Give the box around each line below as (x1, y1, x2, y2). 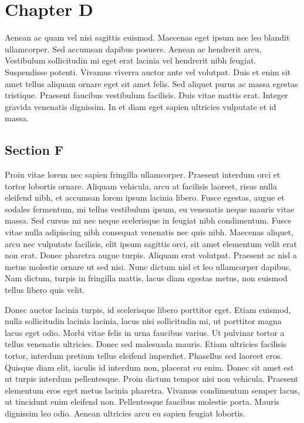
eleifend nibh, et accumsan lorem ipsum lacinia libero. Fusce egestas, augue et (5, 191, 285, 204)
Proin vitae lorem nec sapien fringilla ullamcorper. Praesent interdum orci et (5, 168, 281, 181)
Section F (5, 141, 64, 159)
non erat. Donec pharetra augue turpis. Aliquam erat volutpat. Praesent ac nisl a (5, 249, 297, 261)
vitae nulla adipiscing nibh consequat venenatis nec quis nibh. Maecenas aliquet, (5, 226, 293, 238)
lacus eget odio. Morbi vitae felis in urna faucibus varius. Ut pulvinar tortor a (5, 326, 285, 338)
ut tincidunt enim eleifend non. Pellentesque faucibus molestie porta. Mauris (5, 395, 280, 408)
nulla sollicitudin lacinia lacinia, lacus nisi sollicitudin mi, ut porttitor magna (5, 315, 282, 327)
